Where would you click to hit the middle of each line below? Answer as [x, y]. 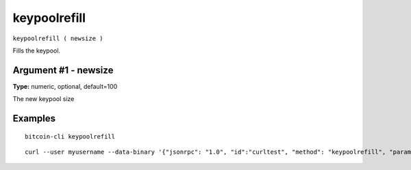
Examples [34, 118]
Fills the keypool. [37, 51]
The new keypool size [43, 99]
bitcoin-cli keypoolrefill [70, 136]
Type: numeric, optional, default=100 [65, 86]
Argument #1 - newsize [63, 70]
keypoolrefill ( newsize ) [58, 38]
